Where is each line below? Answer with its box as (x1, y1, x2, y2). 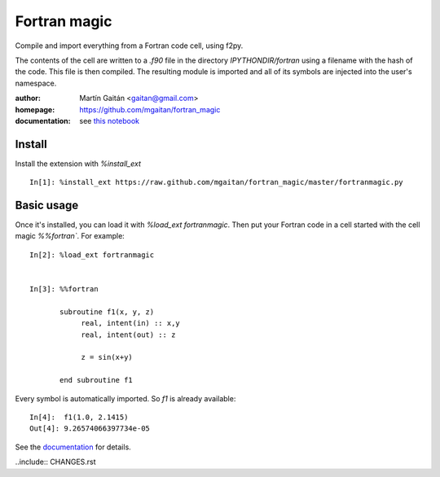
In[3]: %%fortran (29, 285, 99, 294)
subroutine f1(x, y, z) (59, 307, 155, 317)
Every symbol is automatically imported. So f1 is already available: (15, 393, 236, 403)
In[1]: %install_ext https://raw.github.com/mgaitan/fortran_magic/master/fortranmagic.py (29, 177, 403, 187)
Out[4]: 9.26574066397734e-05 (29, 424, 151, 433)
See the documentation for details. (15, 442, 132, 452)
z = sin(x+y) (81, 352, 134, 362)
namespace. (15, 78, 57, 88)
